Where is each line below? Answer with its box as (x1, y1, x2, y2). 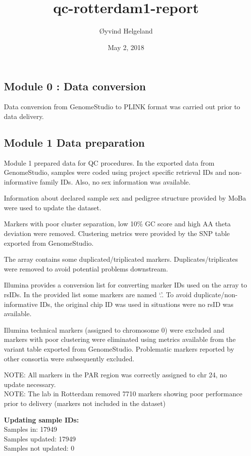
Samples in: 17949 (4, 424, 57, 434)
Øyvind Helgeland (99, 26, 153, 36)
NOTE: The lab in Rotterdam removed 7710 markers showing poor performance (4, 388, 242, 399)
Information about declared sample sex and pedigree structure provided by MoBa (4, 193, 246, 203)
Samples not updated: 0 (4, 443, 75, 453)
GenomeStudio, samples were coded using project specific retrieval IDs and (4, 167, 226, 177)
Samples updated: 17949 (4, 433, 76, 443)
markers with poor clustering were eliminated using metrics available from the (4, 334, 236, 344)
